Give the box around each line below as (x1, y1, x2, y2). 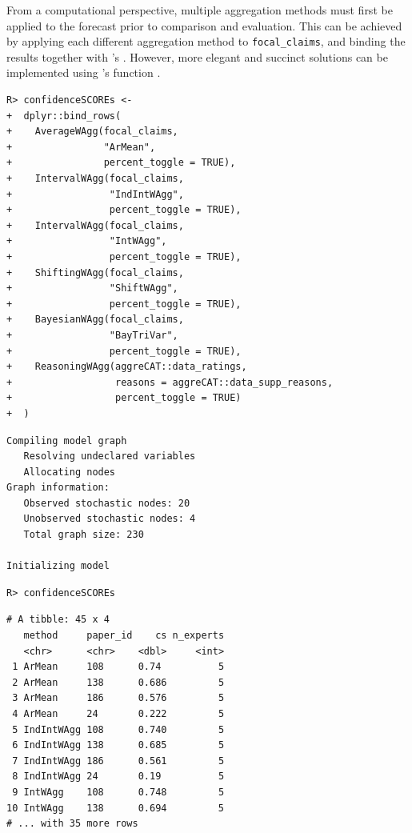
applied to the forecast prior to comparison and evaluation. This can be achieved (6, 17, 402, 34)
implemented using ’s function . (6, 64, 161, 81)
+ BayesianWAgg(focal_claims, (6, 314, 184, 326)
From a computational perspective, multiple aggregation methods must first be (6, 2, 393, 18)
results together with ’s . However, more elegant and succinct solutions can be (6, 48, 388, 65)
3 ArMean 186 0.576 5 (12, 692, 225, 704)
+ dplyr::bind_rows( (6, 110, 122, 122)
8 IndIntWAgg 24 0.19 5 (12, 771, 225, 783)
